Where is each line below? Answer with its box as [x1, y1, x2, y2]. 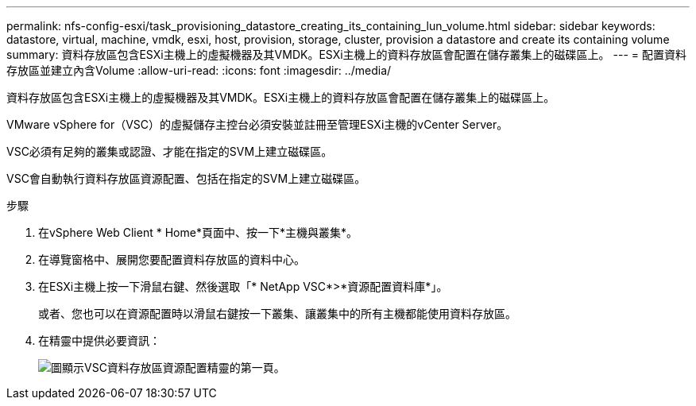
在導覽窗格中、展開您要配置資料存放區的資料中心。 [38, 253, 305, 266]
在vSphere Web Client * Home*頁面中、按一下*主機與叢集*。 [38, 226, 358, 239]
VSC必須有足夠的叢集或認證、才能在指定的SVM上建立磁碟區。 [6, 145, 333, 158]
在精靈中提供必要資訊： [38, 334, 160, 347]
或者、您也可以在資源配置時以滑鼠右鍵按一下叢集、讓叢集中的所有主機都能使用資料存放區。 [38, 307, 516, 320]
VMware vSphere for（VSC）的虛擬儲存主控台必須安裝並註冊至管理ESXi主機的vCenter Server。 [6, 118, 508, 131]
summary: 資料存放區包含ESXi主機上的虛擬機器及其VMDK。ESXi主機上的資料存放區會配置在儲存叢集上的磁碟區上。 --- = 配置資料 [6, 48, 686, 61]
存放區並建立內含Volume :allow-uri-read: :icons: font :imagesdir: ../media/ [6, 64, 392, 77]
